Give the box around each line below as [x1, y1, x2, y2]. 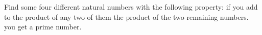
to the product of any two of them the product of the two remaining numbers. [4, 11, 249, 22]
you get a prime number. [4, 21, 82, 32]
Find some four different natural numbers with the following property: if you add [4, 2, 258, 12]
